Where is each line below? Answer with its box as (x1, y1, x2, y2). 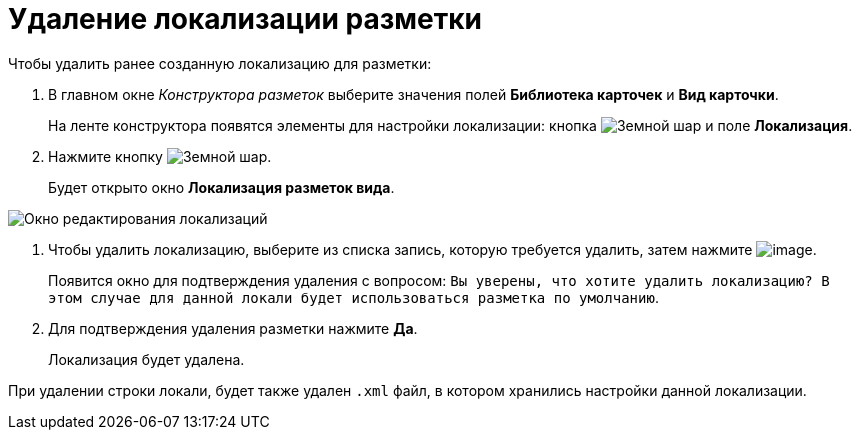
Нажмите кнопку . (48, 147, 272, 165)
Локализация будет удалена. (48, 350, 245, 368)
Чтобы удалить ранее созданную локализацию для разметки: (8, 54, 432, 72)
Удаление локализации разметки (8, 2, 482, 36)
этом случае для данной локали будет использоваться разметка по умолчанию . (48, 288, 659, 306)
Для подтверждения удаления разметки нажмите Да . (48, 319, 418, 337)
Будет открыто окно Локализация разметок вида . (48, 178, 395, 196)
